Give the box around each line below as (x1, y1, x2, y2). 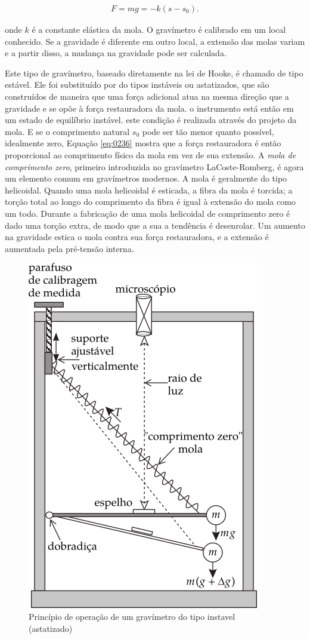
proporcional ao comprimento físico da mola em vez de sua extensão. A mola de (5, 148, 296, 161)
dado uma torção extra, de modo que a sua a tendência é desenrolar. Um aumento (5, 219, 305, 231)
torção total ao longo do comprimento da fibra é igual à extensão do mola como (5, 195, 296, 208)
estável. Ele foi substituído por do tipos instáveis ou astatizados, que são (5, 78, 269, 91)
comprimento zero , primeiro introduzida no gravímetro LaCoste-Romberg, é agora (5, 160, 304, 173)
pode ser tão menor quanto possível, (142, 125, 274, 137)
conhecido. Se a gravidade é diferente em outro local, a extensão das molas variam (5, 35, 305, 47)
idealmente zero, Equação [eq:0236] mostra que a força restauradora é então (5, 137, 281, 149)
